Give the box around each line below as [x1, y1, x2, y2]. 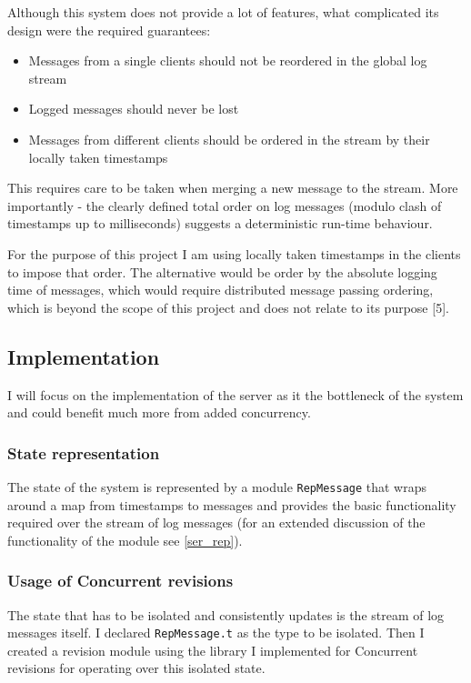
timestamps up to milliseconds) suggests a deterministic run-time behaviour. [7, 214, 433, 233]
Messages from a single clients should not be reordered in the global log [28, 51, 427, 70]
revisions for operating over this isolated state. [7, 658, 266, 678]
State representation [7, 441, 160, 464]
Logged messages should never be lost [28, 99, 239, 118]
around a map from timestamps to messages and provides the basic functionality [7, 495, 456, 514]
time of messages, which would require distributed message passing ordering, [7, 280, 434, 299]
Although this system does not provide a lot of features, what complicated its [7, 3, 439, 21]
